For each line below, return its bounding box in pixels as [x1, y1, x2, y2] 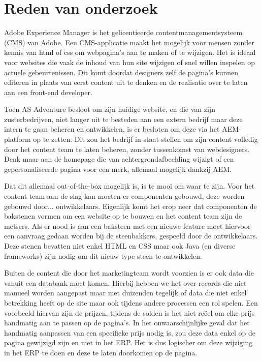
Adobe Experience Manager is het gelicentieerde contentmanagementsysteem [4, 27, 243, 38]
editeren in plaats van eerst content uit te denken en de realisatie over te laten [4, 77, 248, 87]
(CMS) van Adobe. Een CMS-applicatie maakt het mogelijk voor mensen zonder [4, 37, 254, 47]
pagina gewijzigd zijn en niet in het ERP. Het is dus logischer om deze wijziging [4, 337, 253, 348]
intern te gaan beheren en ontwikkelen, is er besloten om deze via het [4, 124, 220, 134]
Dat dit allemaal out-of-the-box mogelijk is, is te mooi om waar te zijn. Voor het [4, 180, 255, 191]
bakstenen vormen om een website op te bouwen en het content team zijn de [4, 210, 242, 221]
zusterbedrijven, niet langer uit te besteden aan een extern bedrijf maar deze [4, 113, 243, 124]
